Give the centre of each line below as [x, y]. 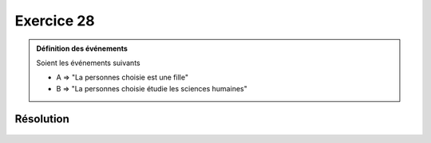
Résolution [42, 119]
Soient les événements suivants [88, 63]
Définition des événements [82, 48]
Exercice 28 [55, 21]
